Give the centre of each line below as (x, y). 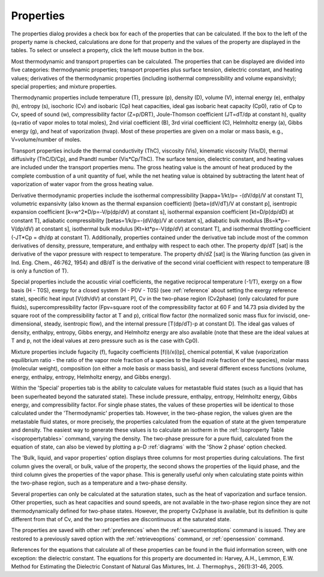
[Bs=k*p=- (277, 220)
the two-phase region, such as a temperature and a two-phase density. (99, 483)
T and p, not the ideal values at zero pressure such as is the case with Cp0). (105, 341)
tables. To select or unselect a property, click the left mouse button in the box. (107, 50)
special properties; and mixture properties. (64, 86)
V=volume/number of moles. (46, 140)
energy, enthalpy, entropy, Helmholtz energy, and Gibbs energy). (91, 377)
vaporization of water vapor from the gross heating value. (82, 184)
